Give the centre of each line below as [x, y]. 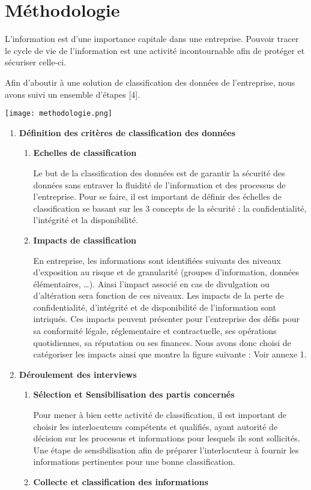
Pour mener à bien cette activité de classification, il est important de [160, 415]
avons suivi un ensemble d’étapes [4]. [73, 94]
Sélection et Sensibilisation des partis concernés [134, 394]
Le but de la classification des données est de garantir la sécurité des [159, 172]
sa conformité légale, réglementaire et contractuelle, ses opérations [155, 331]
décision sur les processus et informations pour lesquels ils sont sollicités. [167, 438]
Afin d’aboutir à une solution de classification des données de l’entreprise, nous [150, 82]
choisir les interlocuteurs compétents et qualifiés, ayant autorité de [155, 426]
